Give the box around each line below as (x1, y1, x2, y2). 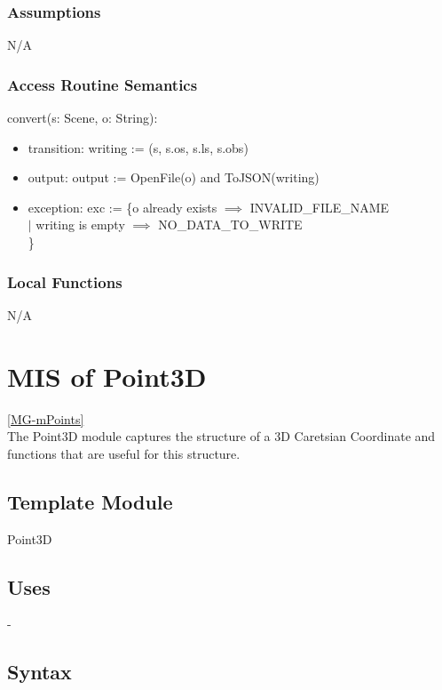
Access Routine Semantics (7, 73, 198, 95)
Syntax (7, 658, 72, 686)
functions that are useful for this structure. (7, 444, 241, 462)
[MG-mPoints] (7, 409, 84, 428)
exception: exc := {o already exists (28, 197, 217, 216)
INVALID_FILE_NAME (249, 197, 390, 216)
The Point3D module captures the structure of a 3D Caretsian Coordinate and (7, 427, 436, 445)
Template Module (7, 487, 173, 515)
